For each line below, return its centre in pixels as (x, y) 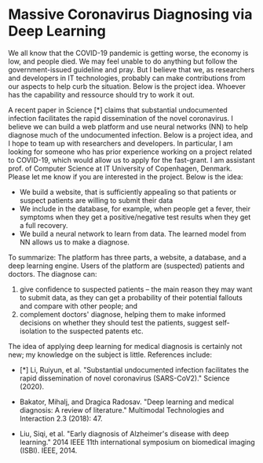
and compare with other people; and (79, 306)
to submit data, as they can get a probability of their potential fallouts (131, 297)
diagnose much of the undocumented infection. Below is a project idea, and (131, 134)
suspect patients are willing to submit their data (96, 200)
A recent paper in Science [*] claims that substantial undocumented (118, 110)
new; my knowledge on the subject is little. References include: (110, 355)
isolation (33, 331)
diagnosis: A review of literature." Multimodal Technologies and (122, 410)
